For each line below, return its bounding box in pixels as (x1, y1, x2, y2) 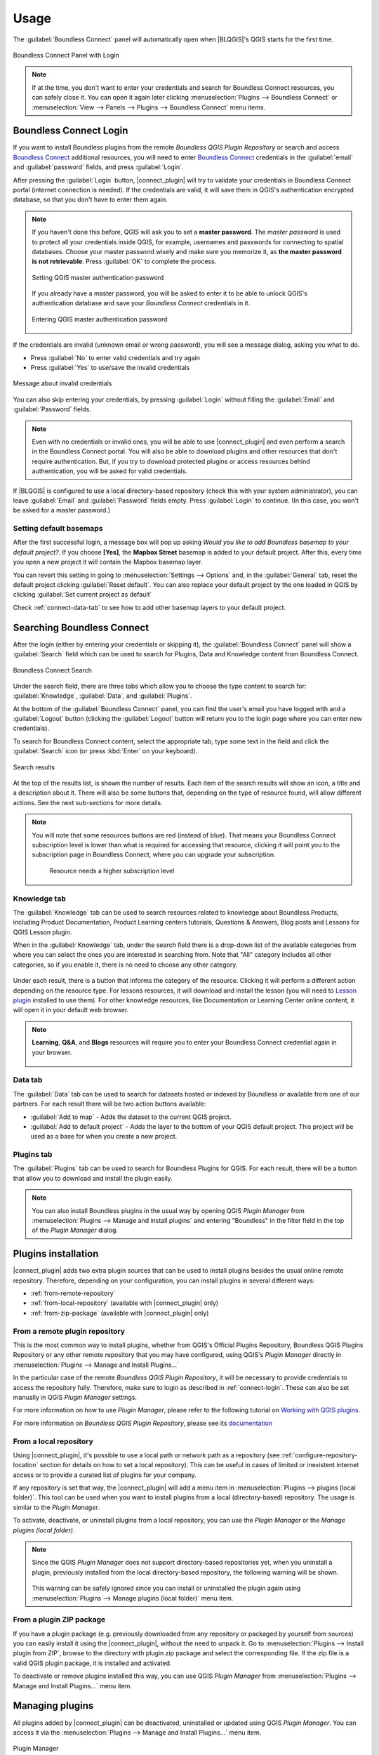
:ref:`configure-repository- (281, 1450, 358, 1459)
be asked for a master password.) (13, 506, 111, 515)
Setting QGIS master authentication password (32, 273, 164, 282)
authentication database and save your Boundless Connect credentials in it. (32, 299, 251, 307)
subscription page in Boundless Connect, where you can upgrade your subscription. (32, 850, 277, 859)
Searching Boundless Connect (13, 621, 149, 633)
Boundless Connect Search (13, 665, 93, 674)
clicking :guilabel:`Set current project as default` (13, 590, 152, 599)
